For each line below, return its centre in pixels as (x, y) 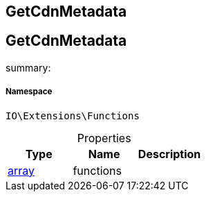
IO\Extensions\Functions (73, 115)
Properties (104, 138)
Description (169, 154)
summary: (28, 67)
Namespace (29, 92)
